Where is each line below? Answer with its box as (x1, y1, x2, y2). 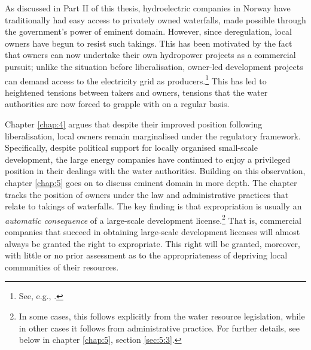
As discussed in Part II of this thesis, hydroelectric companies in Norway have (5, 2, 291, 14)
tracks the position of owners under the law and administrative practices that (5, 188, 289, 200)
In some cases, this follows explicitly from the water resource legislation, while (19, 309, 305, 322)
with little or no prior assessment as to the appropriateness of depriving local (5, 249, 288, 261)
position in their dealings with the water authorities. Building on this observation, (5, 165, 306, 177)
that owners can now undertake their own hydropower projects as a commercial (5, 48, 296, 61)
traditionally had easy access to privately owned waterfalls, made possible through (5, 13, 306, 26)
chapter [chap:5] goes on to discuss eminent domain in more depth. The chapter (5, 176, 297, 188)
